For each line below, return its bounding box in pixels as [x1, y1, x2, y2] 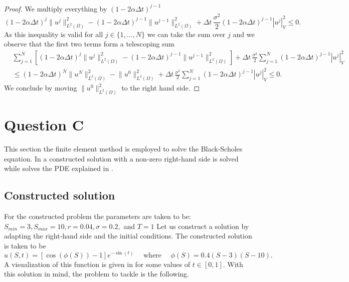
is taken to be [4, 240, 46, 250]
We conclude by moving [4, 82, 77, 93]
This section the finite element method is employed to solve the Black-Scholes [4, 143, 243, 154]
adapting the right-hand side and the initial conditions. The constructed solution [4, 230, 252, 241]
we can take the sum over [147, 28, 226, 39]
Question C [4, 114, 84, 135]
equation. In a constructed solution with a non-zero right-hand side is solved [4, 153, 239, 163]
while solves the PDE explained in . [4, 163, 113, 173]
